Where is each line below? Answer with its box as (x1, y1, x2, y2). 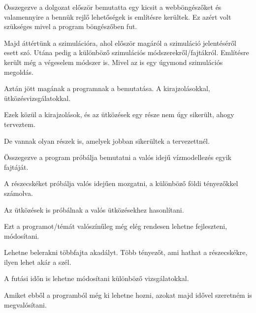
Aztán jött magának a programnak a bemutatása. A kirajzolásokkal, (4, 83, 210, 94)
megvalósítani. (4, 299, 47, 310)
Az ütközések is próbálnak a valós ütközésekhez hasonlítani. (4, 204, 184, 215)
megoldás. (4, 66, 33, 77)
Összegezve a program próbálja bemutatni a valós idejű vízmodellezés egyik (4, 152, 231, 162)
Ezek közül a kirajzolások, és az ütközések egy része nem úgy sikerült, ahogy (4, 109, 234, 120)
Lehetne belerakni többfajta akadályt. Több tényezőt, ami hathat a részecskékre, (4, 247, 248, 257)
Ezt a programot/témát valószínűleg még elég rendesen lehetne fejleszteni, (4, 221, 227, 231)
